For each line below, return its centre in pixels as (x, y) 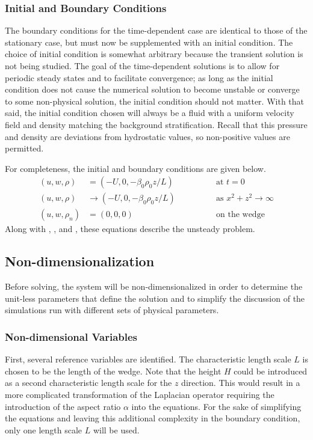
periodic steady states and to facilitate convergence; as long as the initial (139, 77)
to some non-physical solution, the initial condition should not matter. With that (155, 101)
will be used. (116, 429)
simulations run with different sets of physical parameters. (112, 310)
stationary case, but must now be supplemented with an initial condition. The (149, 42)
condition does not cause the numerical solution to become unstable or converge (152, 89)
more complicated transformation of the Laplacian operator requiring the (140, 395)
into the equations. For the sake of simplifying (216, 406)
